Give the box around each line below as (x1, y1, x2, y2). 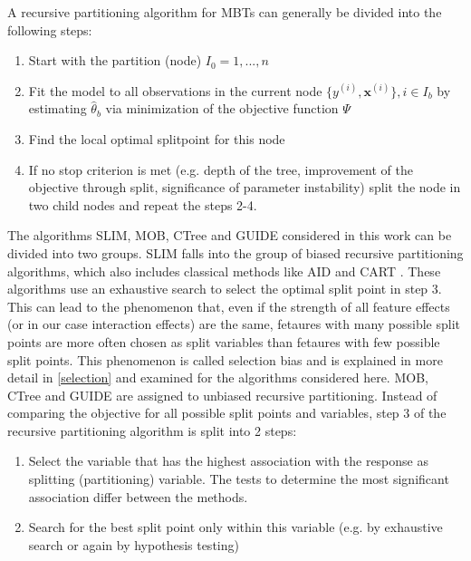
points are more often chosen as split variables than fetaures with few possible (7, 332, 440, 351)
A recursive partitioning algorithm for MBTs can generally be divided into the (7, 3, 442, 21)
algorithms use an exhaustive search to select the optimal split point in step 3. (7, 279, 442, 298)
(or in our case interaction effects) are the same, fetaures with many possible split (7, 314, 461, 334)
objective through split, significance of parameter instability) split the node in (28, 178, 461, 197)
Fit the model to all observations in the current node (28, 81, 322, 100)
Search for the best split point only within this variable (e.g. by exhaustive (28, 517, 443, 537)
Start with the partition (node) (28, 51, 202, 70)
